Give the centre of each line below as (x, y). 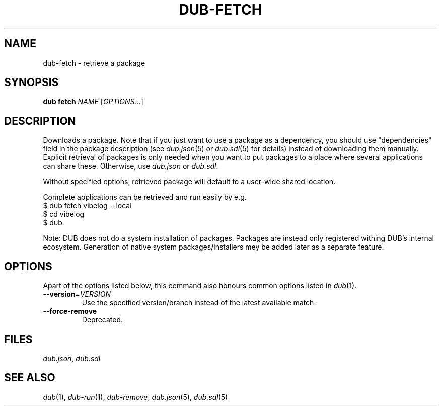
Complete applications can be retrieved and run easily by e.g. (145, 197)
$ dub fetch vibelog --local (87, 206)
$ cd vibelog (64, 214)
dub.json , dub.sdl (72, 358)
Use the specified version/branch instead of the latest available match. (199, 303)
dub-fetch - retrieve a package (94, 63)
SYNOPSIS (31, 83)
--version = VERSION (77, 294)
